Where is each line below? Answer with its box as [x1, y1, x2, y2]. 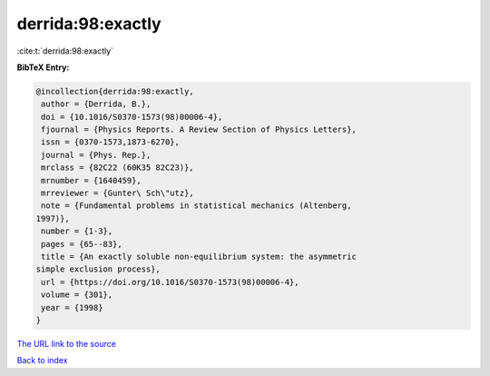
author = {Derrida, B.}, [41, 99, 152, 109]
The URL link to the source [16, 338, 117, 349]
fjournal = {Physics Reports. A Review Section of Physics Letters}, [41, 124, 358, 135]
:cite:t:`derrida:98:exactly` [16, 45, 113, 56]
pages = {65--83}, [41, 239, 122, 249]
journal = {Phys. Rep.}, [41, 150, 152, 160]
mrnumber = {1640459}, [41, 175, 142, 185]
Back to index [16, 355, 68, 366]
